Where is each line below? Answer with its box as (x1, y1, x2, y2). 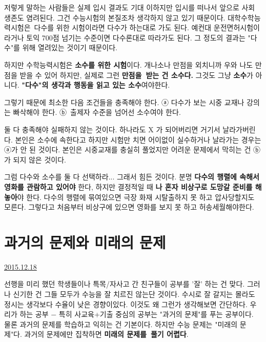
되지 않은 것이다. (13, 154, 66, 165)
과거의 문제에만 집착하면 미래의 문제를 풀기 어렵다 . (24, 329, 189, 339)
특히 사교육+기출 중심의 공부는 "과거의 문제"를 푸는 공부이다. (58, 309, 254, 319)
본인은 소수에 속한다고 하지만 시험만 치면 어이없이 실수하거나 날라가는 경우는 (15, 134, 261, 145)
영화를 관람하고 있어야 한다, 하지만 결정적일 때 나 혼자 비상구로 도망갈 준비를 (4, 181, 253, 192)
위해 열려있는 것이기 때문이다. (22, 42, 117, 53)
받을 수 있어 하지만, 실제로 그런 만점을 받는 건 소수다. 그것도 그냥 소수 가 (19, 69, 253, 80)
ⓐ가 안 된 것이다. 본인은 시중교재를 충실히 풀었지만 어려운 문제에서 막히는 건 (4, 144, 251, 155)
